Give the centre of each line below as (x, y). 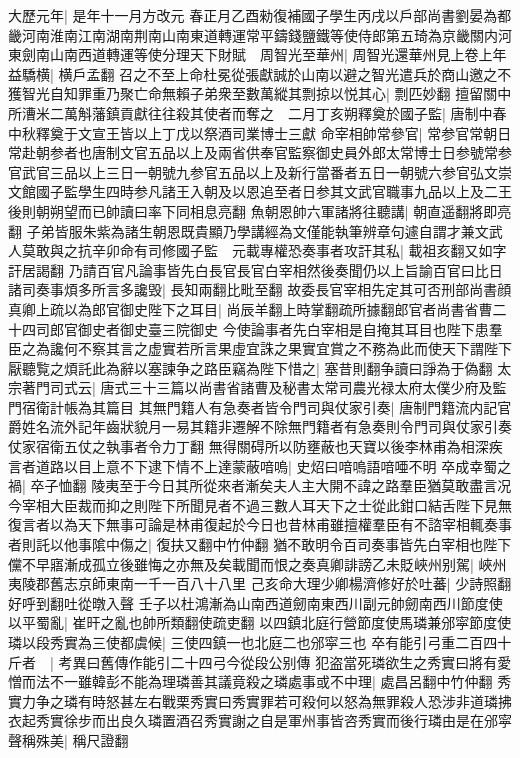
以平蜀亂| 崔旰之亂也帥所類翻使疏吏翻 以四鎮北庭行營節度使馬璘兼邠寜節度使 (260, 622)
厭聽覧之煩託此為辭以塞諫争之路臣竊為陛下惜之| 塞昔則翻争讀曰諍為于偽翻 (250, 367)
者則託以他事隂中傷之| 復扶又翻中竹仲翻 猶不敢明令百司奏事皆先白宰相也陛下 (260, 544)
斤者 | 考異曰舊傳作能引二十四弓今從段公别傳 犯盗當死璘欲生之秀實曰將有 (253, 661)
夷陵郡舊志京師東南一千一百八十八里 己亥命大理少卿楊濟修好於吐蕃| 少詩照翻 (260, 583)
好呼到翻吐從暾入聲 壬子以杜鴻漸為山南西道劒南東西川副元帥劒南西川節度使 (255, 602)
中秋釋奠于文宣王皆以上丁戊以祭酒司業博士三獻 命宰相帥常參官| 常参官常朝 (253, 132)
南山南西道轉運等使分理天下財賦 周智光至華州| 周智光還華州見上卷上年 (271, 54)
